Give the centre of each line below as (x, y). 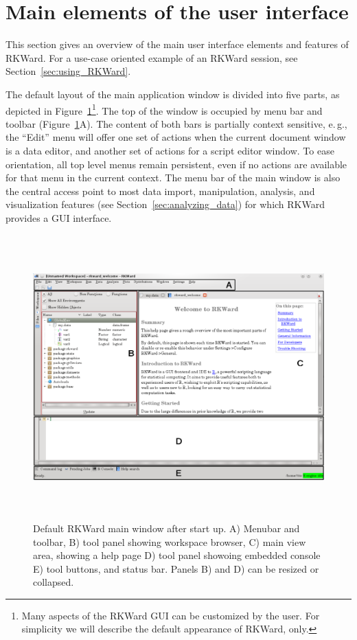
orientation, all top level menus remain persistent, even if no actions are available (176, 164)
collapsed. (54, 582)
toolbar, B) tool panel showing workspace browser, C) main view (170, 541)
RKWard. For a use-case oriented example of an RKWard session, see (152, 57)
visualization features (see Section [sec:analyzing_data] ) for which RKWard (165, 204)
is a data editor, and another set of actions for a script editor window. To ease (170, 150)
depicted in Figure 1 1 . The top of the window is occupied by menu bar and (164, 109)
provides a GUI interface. (59, 217)
